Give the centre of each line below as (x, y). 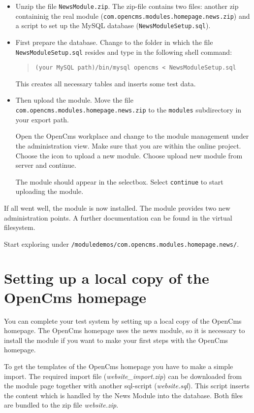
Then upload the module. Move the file (74, 100)
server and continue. (46, 165)
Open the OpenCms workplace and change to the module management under (132, 136)
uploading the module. (49, 191)
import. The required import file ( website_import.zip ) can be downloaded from (123, 376)
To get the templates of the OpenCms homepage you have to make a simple (119, 366)
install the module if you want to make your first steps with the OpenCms (116, 340)
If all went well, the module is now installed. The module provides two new (117, 207)
